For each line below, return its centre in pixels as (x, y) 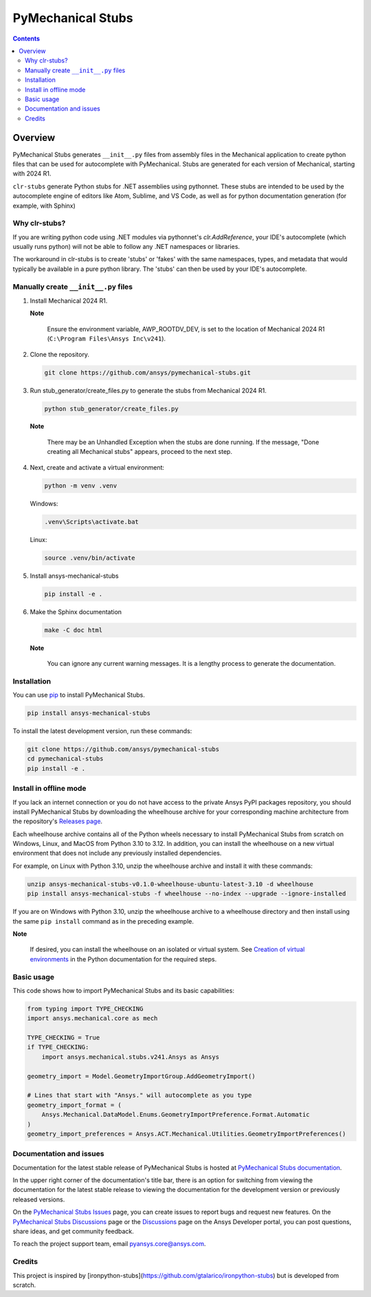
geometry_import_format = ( (74, 1105)
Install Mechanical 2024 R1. (69, 301)
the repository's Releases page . (58, 821)
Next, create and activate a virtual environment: (97, 467)
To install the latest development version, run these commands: (102, 731)
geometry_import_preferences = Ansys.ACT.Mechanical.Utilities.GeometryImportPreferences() (187, 1134)
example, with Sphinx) (44, 206)
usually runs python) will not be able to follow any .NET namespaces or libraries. (126, 247)
